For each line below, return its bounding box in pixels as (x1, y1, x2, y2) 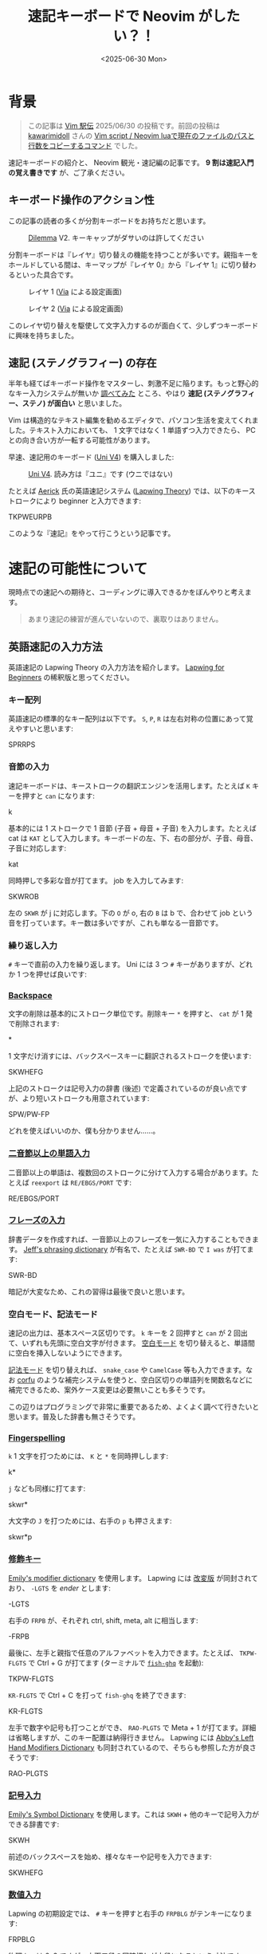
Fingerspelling (8, 1433, 66, 1444)
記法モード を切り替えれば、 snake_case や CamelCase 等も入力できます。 (8, 1365, 246, 1375)
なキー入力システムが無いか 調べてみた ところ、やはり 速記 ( (8, 388, 207, 399)
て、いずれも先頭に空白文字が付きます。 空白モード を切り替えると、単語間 (8, 1339, 255, 1348)
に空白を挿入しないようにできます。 (8, 1348, 127, 1358)
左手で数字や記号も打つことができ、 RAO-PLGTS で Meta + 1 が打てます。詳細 (8, 1723, 257, 1732)
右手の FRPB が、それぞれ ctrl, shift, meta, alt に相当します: (8, 1615, 198, 1625)
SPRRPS (8, 740, 36, 749)
